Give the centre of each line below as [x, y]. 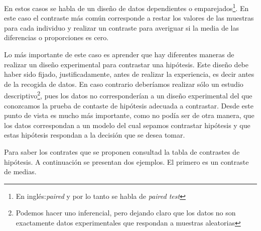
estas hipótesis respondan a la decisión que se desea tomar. [95, 135]
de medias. [20, 171]
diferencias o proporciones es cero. [56, 37]
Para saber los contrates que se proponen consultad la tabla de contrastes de [122, 152]
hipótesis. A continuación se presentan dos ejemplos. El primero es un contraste [126, 161]
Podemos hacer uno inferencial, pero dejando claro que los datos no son [126, 213]
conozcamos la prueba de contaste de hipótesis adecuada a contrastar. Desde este [129, 105]
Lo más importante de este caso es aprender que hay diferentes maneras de [119, 54]
